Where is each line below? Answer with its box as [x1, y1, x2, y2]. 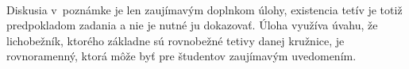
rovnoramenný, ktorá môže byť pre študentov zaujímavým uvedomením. [6, 48, 357, 64]
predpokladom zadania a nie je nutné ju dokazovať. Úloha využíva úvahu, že [6, 17, 378, 33]
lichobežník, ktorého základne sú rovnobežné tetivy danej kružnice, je [6, 32, 345, 48]
